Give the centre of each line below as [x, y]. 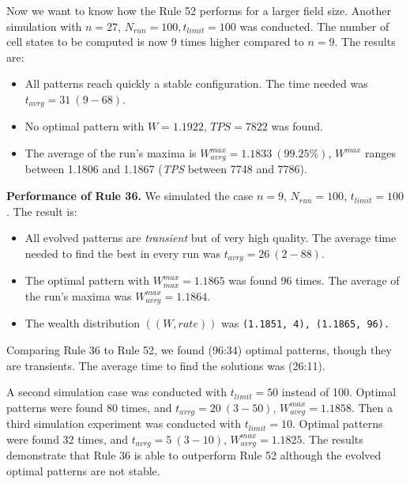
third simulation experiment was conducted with [124, 423]
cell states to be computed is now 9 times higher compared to [155, 42]
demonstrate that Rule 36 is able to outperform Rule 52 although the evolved [194, 455]
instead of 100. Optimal [339, 392]
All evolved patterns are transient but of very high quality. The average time [211, 238]
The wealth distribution [82, 323]
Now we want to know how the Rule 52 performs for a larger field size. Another [199, 10]
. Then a [372, 407]
